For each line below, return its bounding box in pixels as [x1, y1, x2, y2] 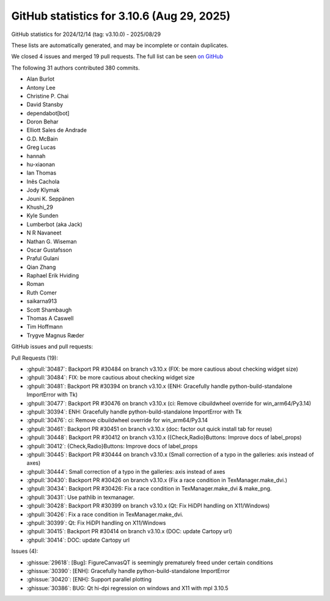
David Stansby [26, 101, 64, 108]
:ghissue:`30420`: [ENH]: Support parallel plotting [26, 576, 152, 583]
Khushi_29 [26, 203, 53, 211]
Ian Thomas [26, 169, 57, 177]
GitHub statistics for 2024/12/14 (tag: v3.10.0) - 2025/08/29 [11, 31, 161, 38]
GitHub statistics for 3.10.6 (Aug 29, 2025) [11, 9, 231, 23]
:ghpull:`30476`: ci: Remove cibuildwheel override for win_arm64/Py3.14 [26, 417, 208, 424]
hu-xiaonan [26, 161, 55, 168]
